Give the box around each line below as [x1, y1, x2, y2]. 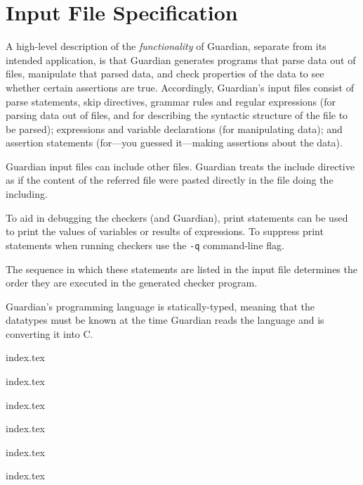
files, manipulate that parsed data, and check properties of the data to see [6, 66, 324, 81]
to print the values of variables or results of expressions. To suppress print [6, 224, 324, 239]
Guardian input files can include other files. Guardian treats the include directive [6, 158, 355, 173]
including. [6, 187, 48, 201]
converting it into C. [6, 326, 93, 341]
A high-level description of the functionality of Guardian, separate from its [6, 39, 326, 53]
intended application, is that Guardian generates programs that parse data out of [6, 52, 356, 67]
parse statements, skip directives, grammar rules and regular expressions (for [6, 94, 336, 108]
